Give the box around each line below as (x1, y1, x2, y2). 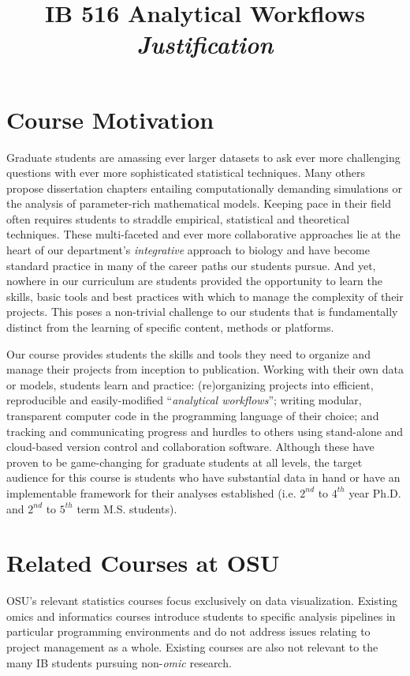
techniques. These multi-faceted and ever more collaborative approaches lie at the (6, 226, 401, 242)
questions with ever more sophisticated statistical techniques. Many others (6, 164, 365, 181)
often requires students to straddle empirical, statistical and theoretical (6, 210, 350, 227)
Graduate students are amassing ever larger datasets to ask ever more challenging (6, 148, 401, 165)
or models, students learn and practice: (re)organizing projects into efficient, (6, 376, 374, 392)
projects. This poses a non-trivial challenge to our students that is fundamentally (6, 303, 398, 320)
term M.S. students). (76, 500, 177, 516)
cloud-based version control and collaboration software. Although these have (6, 438, 375, 455)
